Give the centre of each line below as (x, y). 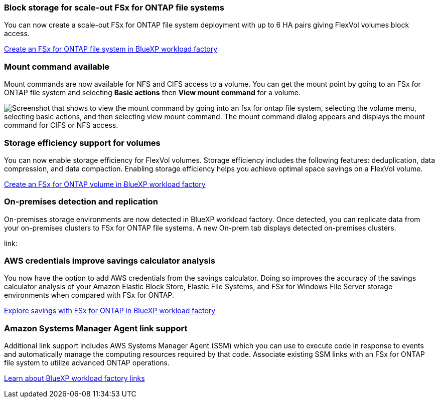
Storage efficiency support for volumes (82, 143)
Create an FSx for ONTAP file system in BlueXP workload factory (111, 49)
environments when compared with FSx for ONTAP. (89, 295)
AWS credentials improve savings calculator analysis (110, 261)
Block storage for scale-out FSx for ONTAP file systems (114, 8)
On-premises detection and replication (81, 202)
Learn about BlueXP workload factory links (75, 378)
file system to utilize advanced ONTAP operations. (87, 363)
